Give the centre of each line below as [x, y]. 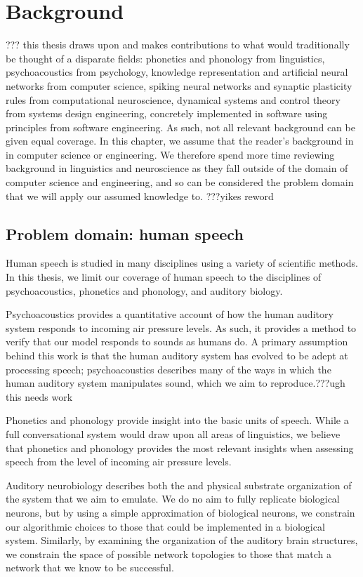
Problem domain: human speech [125, 233]
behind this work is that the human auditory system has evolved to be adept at [177, 356]
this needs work [39, 396]
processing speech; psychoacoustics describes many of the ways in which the [169, 369]
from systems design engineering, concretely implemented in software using [167, 113]
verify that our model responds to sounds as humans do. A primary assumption [177, 341]
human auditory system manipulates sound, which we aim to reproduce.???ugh [176, 383]
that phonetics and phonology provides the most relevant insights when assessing [180, 447]
